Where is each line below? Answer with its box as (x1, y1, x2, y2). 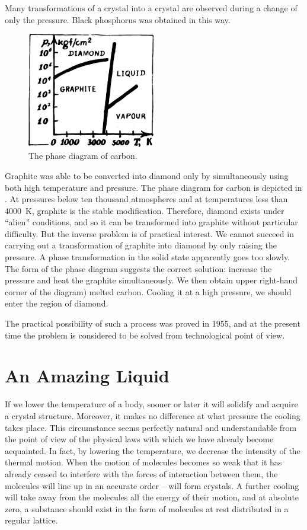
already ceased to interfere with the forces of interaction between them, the (5, 467, 278, 480)
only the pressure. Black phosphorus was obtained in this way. (5, 13, 231, 25)
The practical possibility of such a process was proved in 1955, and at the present (5, 317, 300, 330)
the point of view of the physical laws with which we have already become (5, 433, 274, 445)
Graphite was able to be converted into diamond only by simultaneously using (5, 169, 289, 181)
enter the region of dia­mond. (5, 297, 108, 309)
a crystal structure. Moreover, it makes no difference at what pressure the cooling (5, 409, 300, 422)
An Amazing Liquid (5, 363, 170, 388)
